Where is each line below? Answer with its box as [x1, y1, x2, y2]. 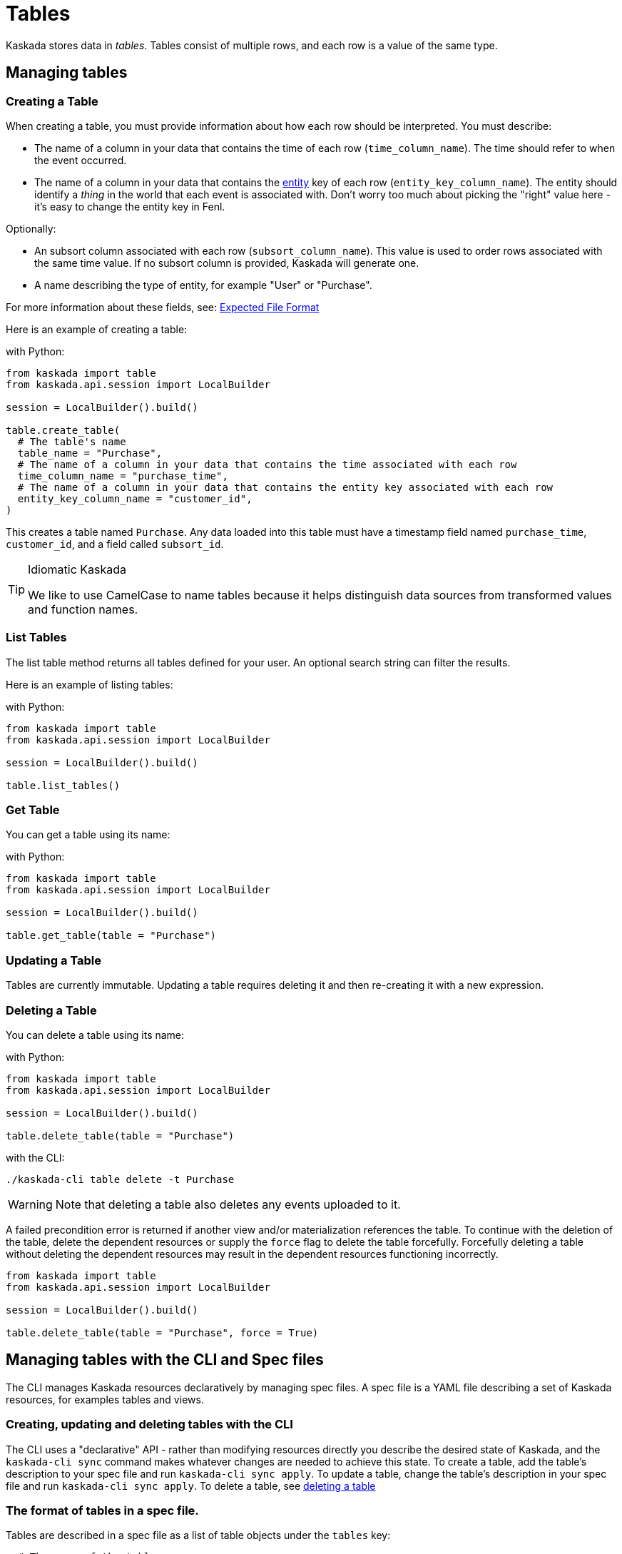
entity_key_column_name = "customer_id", [17, 492, 253, 504]
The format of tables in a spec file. [6, 1503, 199, 1518]
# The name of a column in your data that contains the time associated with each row [17, 458, 517, 470]
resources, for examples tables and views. [6, 1393, 204, 1406]
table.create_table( [6, 424, 121, 436]
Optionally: [6, 222, 56, 235]
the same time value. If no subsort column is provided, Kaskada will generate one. [34, 256, 419, 269]
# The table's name [17, 435, 126, 447]
